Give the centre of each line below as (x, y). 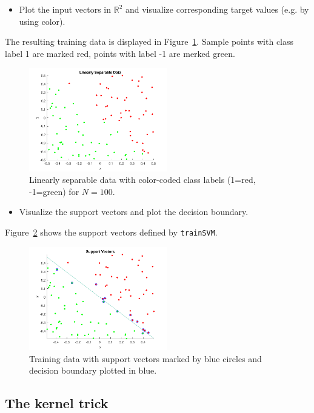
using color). (42, 21)
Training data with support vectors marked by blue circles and (145, 358)
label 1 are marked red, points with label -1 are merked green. (120, 53)
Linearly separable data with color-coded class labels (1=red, (142, 180)
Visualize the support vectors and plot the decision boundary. (134, 212)
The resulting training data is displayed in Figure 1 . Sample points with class (149, 41)
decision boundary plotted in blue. (93, 370)
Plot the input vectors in (65, 9)
